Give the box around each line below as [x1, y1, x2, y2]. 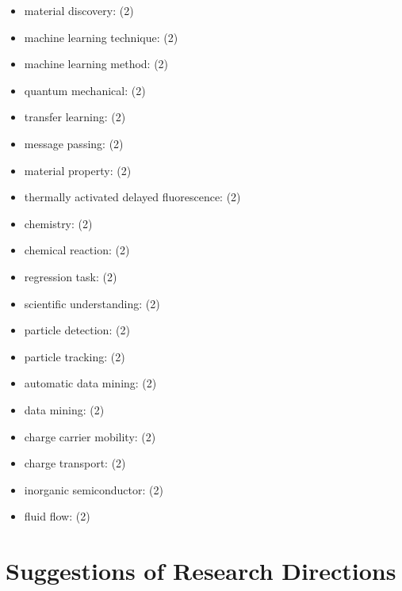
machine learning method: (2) [24, 55, 169, 72]
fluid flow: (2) [24, 508, 90, 524]
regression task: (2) [24, 268, 117, 284]
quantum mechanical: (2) [24, 82, 146, 98]
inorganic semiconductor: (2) [24, 481, 163, 498]
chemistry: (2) [24, 215, 93, 231]
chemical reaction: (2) [24, 242, 130, 258]
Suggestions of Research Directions [6, 555, 396, 587]
